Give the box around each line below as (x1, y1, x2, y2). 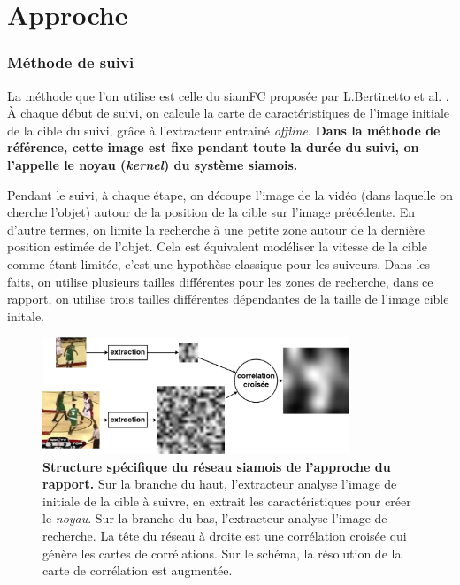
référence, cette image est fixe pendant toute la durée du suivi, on (7, 138, 419, 157)
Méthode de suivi (7, 51, 134, 73)
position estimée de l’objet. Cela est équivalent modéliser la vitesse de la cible (7, 237, 427, 256)
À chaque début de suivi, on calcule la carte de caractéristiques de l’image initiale (7, 104, 450, 122)
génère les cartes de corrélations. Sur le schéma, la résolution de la (42, 543, 402, 562)
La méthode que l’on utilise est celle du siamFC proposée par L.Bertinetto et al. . (7, 86, 449, 104)
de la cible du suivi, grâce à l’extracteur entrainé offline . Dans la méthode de (7, 120, 441, 139)
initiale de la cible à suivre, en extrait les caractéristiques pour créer (42, 491, 411, 510)
